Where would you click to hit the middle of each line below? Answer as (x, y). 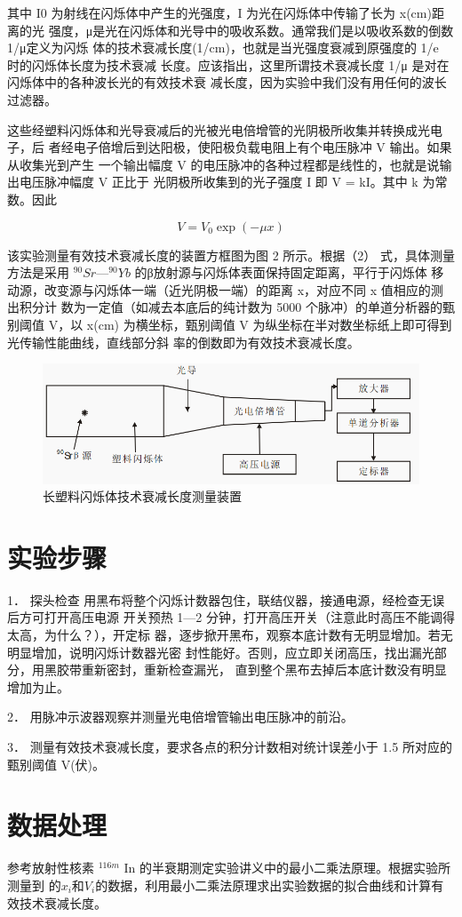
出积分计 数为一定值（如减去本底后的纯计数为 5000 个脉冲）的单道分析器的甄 (231, 307)
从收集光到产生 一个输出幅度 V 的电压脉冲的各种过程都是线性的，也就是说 (223, 164)
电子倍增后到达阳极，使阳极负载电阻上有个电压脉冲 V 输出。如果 (263, 147)
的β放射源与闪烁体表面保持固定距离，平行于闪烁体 (281, 272)
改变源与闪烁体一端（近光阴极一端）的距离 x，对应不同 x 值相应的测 (243, 289)
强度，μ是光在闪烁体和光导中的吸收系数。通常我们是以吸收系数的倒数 (251, 30)
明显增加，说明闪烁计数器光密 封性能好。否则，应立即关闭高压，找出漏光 (221, 652)
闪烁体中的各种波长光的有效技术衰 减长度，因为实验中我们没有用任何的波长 (227, 82)
